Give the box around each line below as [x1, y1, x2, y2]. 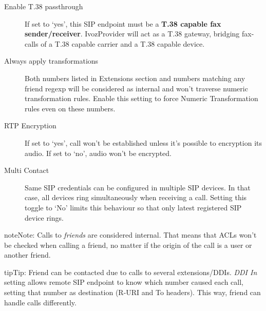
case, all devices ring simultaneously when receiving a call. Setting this [25, 192, 247, 203]
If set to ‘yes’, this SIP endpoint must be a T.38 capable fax [25, 18, 221, 29]
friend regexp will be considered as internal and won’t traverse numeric [25, 83, 248, 93]
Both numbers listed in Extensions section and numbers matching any [25, 72, 245, 83]
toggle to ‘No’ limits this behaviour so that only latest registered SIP [25, 202, 242, 212]
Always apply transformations [4, 55, 99, 66]
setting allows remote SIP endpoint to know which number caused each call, [4, 277, 243, 287]
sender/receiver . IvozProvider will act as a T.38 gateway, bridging [25, 28, 240, 39]
